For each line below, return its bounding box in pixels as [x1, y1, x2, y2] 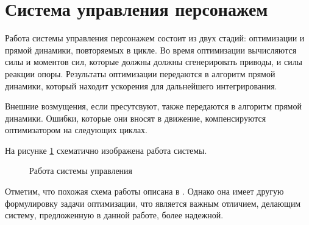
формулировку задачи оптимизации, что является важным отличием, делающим [5, 196, 301, 209]
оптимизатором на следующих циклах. [5, 123, 148, 136]
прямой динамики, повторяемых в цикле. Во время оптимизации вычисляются [5, 43, 297, 56]
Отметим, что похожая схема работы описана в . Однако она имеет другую [5, 185, 284, 198]
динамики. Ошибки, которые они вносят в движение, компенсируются [5, 111, 266, 124]
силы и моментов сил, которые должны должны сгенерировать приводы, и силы [5, 55, 303, 68]
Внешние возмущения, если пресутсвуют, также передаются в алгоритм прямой [5, 100, 302, 112]
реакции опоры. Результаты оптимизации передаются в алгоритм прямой [5, 67, 275, 80]
